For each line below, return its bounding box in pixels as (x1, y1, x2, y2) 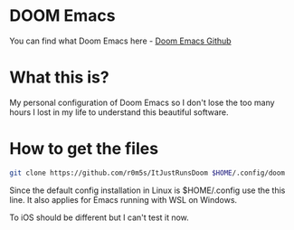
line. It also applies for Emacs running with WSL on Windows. (9, 194, 238, 205)
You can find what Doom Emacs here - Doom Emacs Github (9, 35, 232, 46)
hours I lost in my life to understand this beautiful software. (9, 106, 229, 118)
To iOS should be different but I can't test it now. (9, 212, 190, 223)
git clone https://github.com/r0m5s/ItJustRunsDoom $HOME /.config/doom (9, 168, 285, 177)
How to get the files (9, 139, 159, 159)
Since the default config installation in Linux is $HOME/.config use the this (9, 185, 286, 196)
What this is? (9, 67, 110, 88)
